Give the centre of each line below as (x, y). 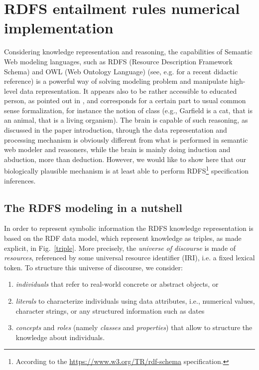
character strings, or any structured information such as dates (110, 310)
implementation (59, 28)
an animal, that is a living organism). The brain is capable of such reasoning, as (126, 120)
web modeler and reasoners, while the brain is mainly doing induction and (117, 149)
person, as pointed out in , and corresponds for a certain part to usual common (125, 100)
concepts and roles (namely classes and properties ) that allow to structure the (134, 327)
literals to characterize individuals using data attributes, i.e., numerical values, (135, 301)
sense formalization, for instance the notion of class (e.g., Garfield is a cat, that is (128, 110)
